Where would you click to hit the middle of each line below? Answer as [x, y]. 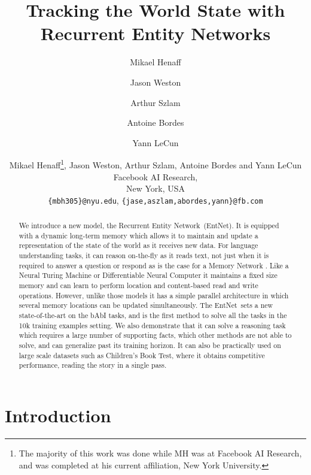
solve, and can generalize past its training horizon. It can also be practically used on [150, 345]
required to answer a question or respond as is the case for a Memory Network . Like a [154, 265]
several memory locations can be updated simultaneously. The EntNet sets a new [146, 305]
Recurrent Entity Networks [155, 33]
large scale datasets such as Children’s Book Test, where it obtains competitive [142, 355]
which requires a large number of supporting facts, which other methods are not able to [155, 335]
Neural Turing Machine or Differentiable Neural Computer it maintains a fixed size [148, 275]
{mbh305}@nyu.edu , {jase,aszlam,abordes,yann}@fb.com [155, 200]
